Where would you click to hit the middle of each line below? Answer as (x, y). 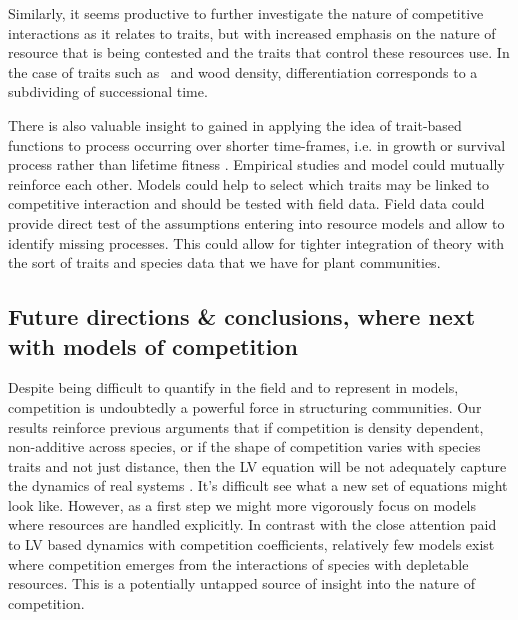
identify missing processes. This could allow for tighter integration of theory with (256, 242)
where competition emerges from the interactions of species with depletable (238, 563)
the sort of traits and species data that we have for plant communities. (224, 262)
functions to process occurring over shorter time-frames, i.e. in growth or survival (257, 144)
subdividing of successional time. (108, 91)
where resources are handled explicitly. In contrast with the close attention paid (252, 524)
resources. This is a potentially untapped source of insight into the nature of (241, 583)
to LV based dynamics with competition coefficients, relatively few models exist (251, 544)
